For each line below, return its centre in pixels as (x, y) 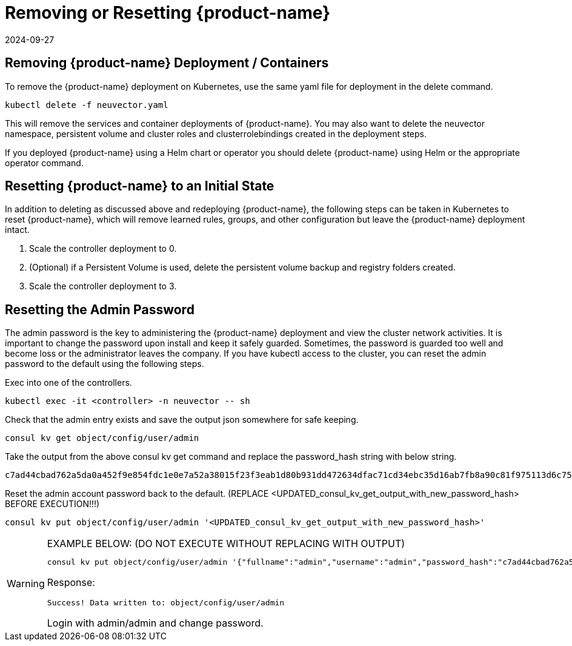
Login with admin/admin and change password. (155, 623)
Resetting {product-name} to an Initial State (140, 186)
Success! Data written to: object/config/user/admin (166, 603)
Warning (26, 583)
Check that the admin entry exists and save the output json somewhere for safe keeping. (182, 420)
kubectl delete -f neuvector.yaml (87, 105)
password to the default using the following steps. (105, 364)
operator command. (44, 163)
